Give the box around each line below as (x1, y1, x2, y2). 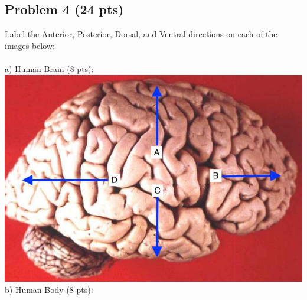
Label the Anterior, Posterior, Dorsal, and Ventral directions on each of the (5, 28, 277, 40)
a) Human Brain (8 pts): (5, 62, 94, 74)
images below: (5, 39, 55, 51)
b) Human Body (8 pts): (5, 283, 93, 296)
